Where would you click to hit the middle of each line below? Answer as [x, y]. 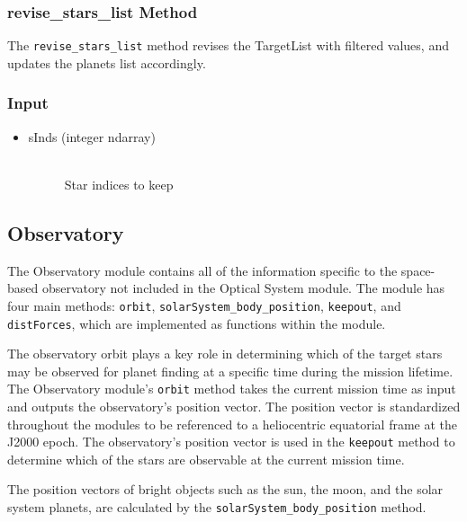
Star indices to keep [119, 184]
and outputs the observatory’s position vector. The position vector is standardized [234, 407]
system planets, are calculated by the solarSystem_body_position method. [217, 507]
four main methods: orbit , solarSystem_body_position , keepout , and [204, 305]
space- [418, 270]
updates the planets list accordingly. [107, 62]
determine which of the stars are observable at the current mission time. [206, 459]
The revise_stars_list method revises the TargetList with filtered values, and [228, 45]
